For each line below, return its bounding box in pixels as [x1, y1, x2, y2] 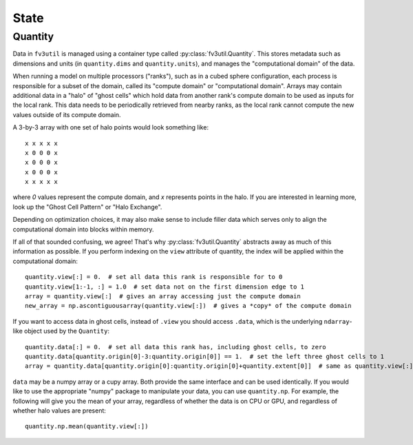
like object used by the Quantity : [12, 327, 110, 335]
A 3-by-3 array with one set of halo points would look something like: [12, 123, 209, 132]
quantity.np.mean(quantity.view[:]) [25, 422, 149, 431]
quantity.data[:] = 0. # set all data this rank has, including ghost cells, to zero [25, 343, 326, 351]
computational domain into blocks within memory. [12, 225, 154, 234]
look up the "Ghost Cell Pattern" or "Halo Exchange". [12, 203, 162, 211]
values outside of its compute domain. [12, 110, 121, 118]
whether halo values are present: [12, 406, 107, 415]
